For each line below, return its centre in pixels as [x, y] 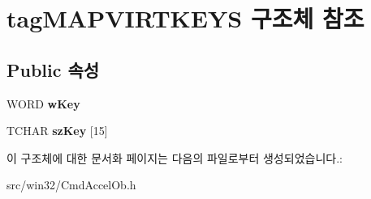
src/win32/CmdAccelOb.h [71, 185]
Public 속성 [53, 69]
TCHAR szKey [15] [57, 131]
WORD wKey [43, 103]
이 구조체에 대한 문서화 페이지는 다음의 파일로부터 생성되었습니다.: [175, 157]
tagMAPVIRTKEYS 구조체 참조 [185, 18]
